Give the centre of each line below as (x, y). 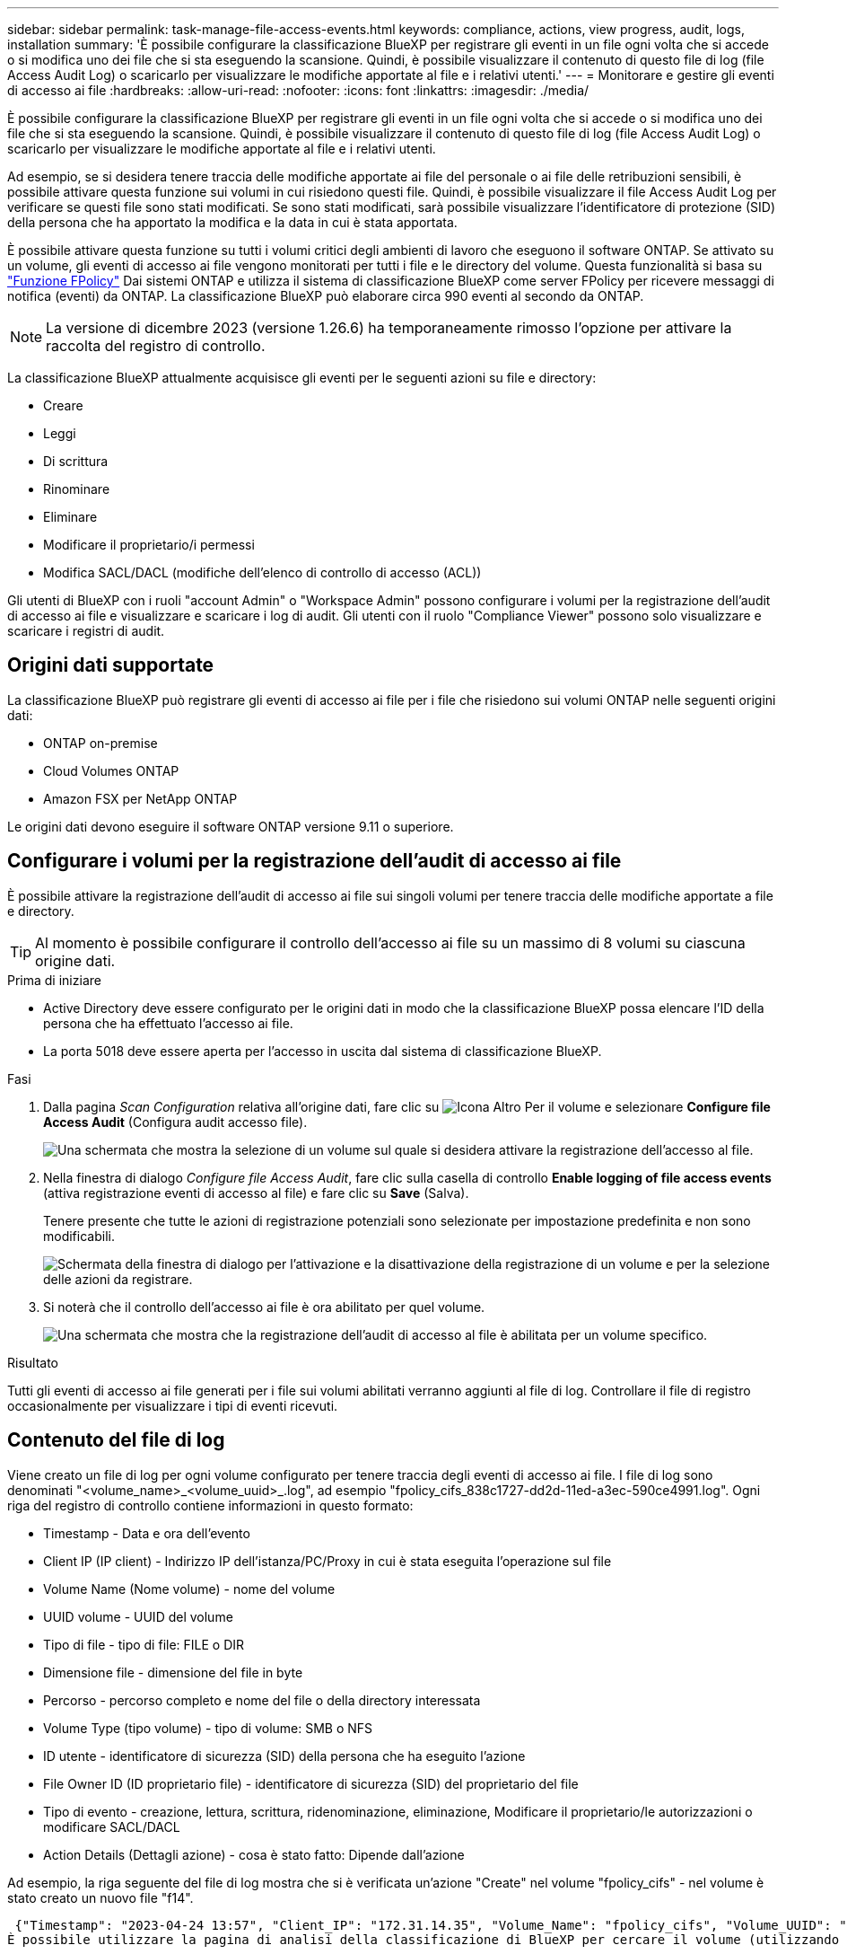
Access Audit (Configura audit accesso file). (175, 1122)
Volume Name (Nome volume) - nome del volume (189, 1589)
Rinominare (77, 489)
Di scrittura (76, 461)
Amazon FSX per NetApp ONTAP (140, 798)
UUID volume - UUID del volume (138, 1616)
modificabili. (79, 1236)
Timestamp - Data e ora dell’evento (147, 1533)
